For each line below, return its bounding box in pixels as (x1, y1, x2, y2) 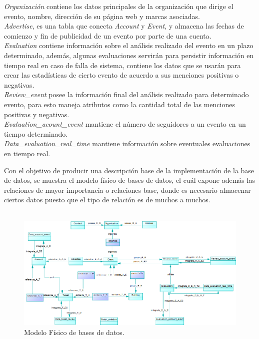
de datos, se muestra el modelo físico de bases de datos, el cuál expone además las (4, 175, 255, 185)
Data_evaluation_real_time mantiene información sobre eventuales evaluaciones (4, 138, 250, 149)
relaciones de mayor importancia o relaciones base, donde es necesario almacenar (4, 184, 251, 195)
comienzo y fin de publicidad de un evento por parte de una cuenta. (4, 30, 211, 41)
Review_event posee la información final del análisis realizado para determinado (4, 89, 249, 100)
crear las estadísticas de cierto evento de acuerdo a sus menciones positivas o (4, 70, 239, 80)
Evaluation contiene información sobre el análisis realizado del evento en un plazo (4, 40, 253, 51)
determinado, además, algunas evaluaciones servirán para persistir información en (4, 50, 254, 60)
